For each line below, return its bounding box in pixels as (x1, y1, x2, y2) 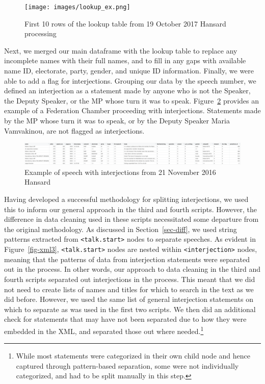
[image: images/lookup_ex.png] (24, 4, 130, 11)
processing (24, 28, 57, 39)
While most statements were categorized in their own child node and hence (16, 350, 250, 361)
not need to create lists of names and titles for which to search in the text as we (4, 284, 254, 294)
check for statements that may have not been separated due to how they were (4, 314, 247, 324)
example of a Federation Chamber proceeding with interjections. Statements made (4, 105, 261, 116)
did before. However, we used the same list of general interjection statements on (4, 294, 253, 304)
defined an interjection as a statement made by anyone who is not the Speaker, (4, 85, 251, 96)
